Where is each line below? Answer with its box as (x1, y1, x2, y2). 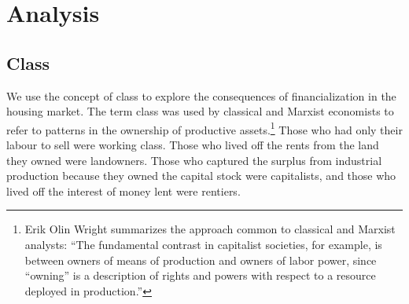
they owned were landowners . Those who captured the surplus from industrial (6, 152, 382, 168)
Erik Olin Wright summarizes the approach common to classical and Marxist (24, 221, 396, 237)
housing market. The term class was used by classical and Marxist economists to (6, 103, 394, 119)
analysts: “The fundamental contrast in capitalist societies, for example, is (24, 236, 382, 252)
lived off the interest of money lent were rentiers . (6, 182, 241, 199)
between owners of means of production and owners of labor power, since (24, 251, 377, 268)
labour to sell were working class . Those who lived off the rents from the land (6, 137, 379, 153)
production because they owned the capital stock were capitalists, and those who (6, 167, 396, 184)
